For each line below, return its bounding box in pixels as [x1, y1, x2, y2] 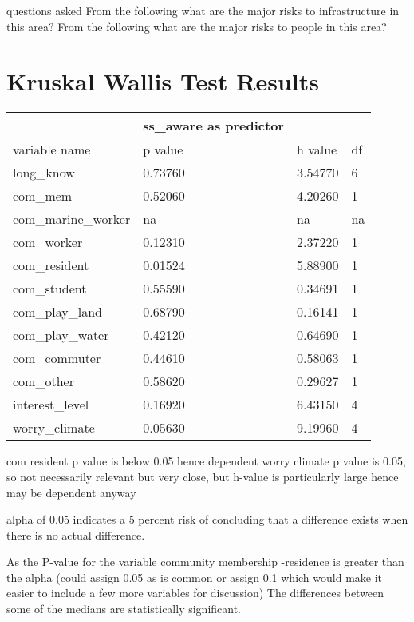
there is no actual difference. [6, 526, 145, 543]
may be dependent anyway [6, 484, 136, 500]
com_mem [13, 186, 73, 205]
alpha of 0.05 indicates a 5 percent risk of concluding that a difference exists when [6, 511, 408, 528]
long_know [13, 163, 75, 182]
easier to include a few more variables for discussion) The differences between [6, 584, 384, 601]
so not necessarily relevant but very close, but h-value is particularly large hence [6, 468, 399, 484]
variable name [13, 140, 91, 159]
